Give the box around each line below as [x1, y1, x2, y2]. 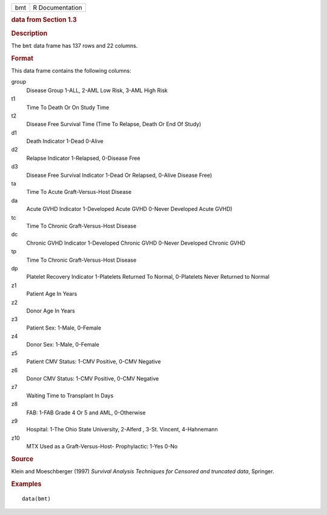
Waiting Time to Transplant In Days [26, 391, 114, 399]
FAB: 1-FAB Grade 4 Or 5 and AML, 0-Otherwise [26, 409, 146, 416]
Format [11, 54, 33, 62]
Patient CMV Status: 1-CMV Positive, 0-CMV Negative [26, 358, 161, 365]
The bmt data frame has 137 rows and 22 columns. [11, 42, 138, 49]
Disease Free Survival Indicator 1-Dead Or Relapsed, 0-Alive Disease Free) [26, 171, 213, 179]
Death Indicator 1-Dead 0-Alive [26, 138, 104, 145]
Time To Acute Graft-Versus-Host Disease [26, 188, 132, 196]
